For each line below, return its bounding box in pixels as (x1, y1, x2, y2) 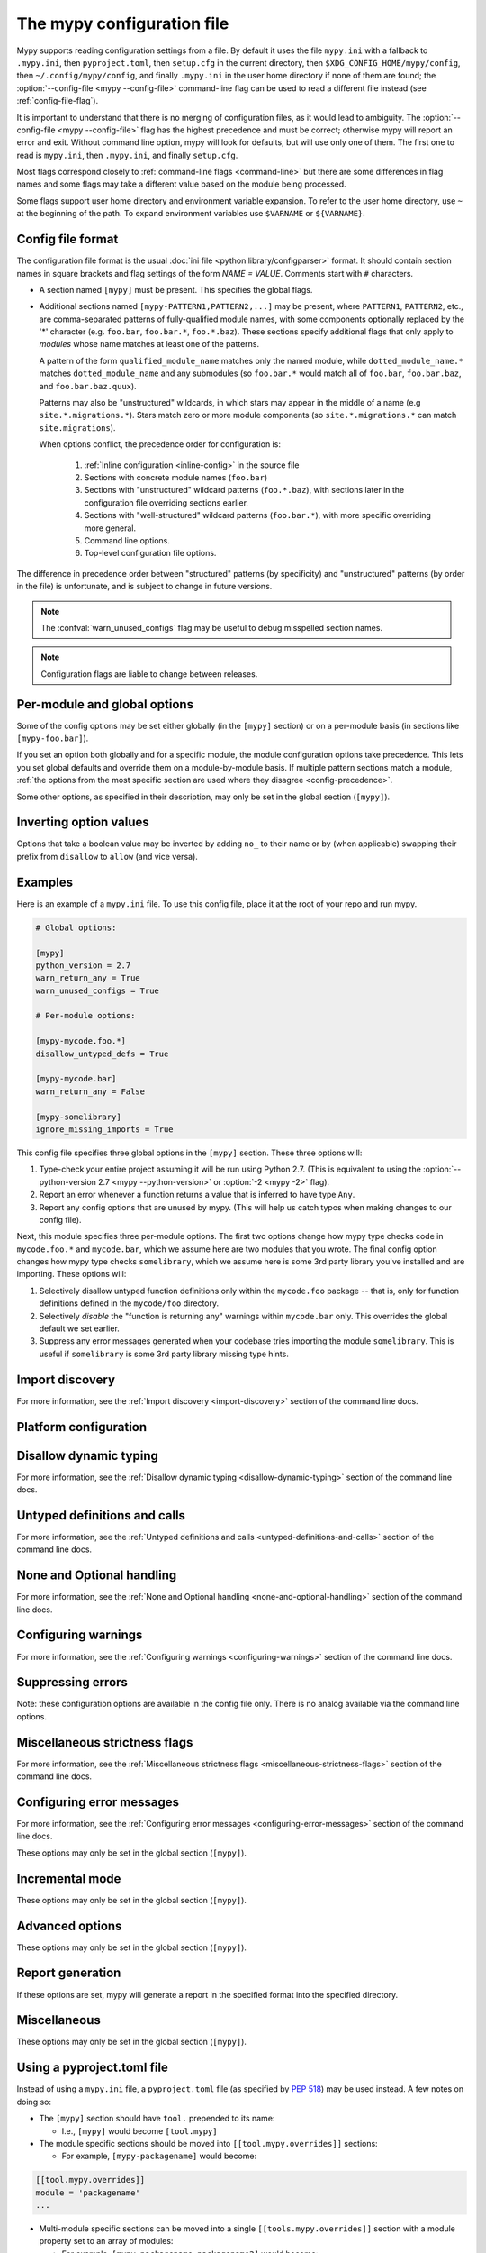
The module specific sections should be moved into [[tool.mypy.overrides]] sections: (39, 2138, 378, 2148)
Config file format (16, 232, 119, 247)
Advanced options (16, 1918, 122, 1933)
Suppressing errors (16, 1674, 128, 1690)
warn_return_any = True (35, 973, 141, 983)
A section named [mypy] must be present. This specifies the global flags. (39, 284, 313, 295)
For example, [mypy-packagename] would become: (61, 2150, 257, 2162)
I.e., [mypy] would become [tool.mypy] (61, 2125, 218, 2136)
